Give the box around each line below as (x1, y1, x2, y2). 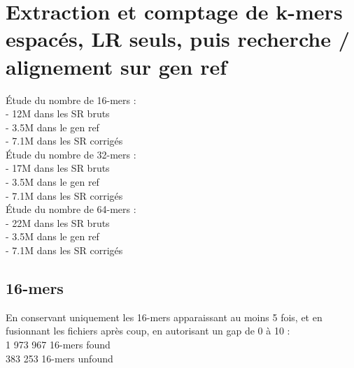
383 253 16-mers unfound (6, 351, 113, 365)
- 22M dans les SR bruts (6, 215, 110, 230)
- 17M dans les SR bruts (6, 161, 110, 175)
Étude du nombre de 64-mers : (6, 202, 136, 216)
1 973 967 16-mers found (6, 337, 111, 352)
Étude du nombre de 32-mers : (6, 147, 136, 161)
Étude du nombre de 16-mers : (6, 92, 136, 107)
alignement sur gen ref (6, 52, 227, 80)
